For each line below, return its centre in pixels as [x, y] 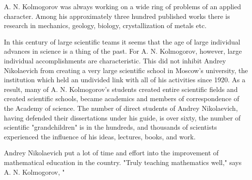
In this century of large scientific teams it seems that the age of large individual [122, 41]
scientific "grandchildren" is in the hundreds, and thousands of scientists [110, 127]
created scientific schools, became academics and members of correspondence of [122, 98]
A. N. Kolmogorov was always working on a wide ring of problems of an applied [123, 6]
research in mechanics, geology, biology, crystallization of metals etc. [105, 25]
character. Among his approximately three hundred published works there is [117, 16]
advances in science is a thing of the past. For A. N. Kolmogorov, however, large [123, 51]
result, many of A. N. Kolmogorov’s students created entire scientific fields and [121, 89]
